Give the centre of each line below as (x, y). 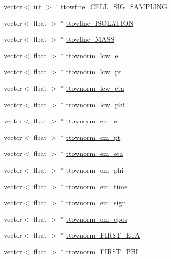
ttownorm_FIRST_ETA (103, 235)
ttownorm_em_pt (93, 137)
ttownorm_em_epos (96, 218)
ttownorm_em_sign (96, 202)
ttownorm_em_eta (95, 153)
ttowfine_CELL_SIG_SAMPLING (114, 6)
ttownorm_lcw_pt (94, 72)
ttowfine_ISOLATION (100, 23)
